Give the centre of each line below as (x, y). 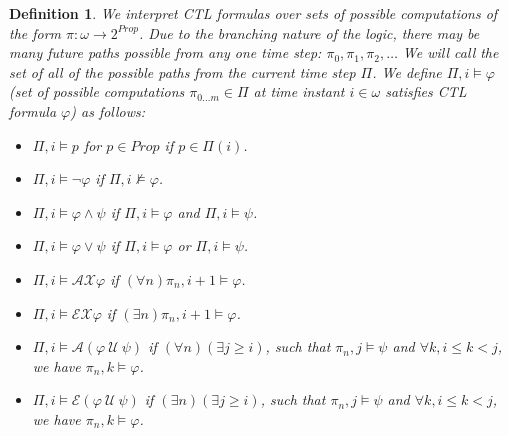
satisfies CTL (426, 91)
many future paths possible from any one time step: (165, 52)
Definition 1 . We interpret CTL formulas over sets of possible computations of (253, 13)
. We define (407, 71)
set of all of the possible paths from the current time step (182, 71)
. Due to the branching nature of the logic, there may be (309, 32)
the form (35, 32)
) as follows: (108, 110)
